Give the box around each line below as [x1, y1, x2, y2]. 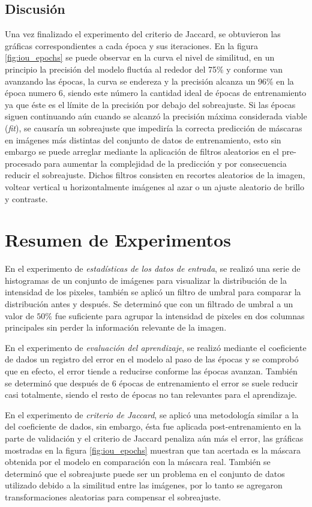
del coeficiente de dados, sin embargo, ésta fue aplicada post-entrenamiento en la [5, 420, 301, 433]
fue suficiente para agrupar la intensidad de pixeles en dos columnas [55, 309, 305, 322]
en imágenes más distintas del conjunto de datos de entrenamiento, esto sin [5, 133, 281, 146]
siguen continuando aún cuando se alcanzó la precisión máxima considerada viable [5, 110, 307, 122]
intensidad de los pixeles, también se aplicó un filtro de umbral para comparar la [5, 286, 301, 298]
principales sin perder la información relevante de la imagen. [5, 321, 227, 334]
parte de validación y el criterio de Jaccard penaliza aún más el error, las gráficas [5, 431, 304, 444]
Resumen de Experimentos [5, 227, 231, 252]
